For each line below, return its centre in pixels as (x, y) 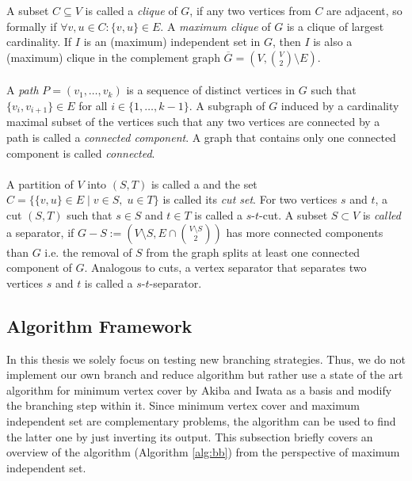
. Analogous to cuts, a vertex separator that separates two (225, 267)
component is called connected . (81, 153)
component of (39, 267)
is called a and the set (204, 183)
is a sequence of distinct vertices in (211, 90)
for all (93, 105)
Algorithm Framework (99, 325)
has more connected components (305, 232)
